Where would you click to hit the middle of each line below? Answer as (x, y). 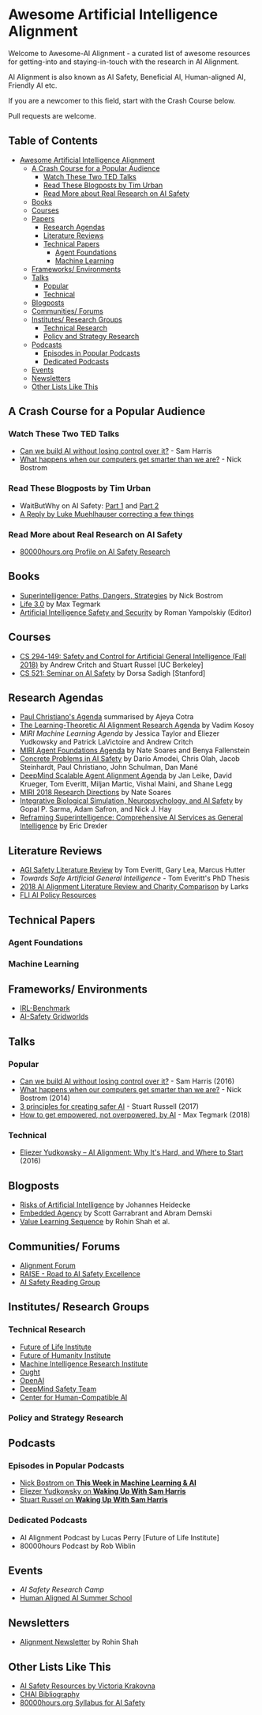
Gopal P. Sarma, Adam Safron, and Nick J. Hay (95, 809)
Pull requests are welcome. (52, 115)
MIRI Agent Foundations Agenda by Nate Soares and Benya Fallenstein (135, 750)
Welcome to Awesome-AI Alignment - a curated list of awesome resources (129, 53)
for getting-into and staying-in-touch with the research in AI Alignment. (124, 62)
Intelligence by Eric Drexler (64, 826)
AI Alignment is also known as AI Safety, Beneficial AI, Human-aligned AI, (127, 77)
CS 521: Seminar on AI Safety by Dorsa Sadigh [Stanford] (112, 673)
